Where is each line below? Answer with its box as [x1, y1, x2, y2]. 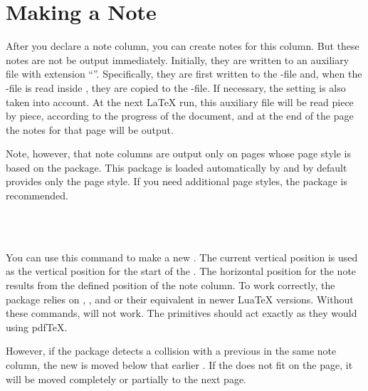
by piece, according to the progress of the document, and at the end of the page [6, 108, 354, 123]
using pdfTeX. [6, 319, 68, 334]
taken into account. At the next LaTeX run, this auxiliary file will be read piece [6, 94, 354, 109]
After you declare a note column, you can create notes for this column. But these [6, 38, 359, 53]
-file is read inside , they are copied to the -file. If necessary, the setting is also [6, 80, 346, 95]
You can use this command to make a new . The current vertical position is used [6, 249, 358, 264]
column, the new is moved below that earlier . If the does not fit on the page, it [6, 358, 353, 372]
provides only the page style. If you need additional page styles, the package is [6, 174, 347, 189]
